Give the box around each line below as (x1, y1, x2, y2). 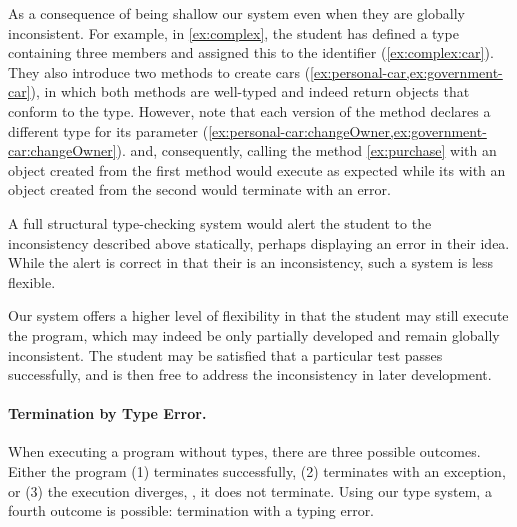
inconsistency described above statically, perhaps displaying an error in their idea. (8, 232, 510, 253)
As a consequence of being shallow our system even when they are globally (8, 3, 465, 23)
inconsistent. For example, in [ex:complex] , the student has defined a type (8, 22, 459, 43)
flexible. (8, 271, 56, 292)
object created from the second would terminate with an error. (8, 179, 391, 200)
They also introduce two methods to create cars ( (8, 61, 311, 82)
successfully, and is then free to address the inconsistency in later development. (8, 364, 492, 385)
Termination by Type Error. (8, 403, 207, 424)
